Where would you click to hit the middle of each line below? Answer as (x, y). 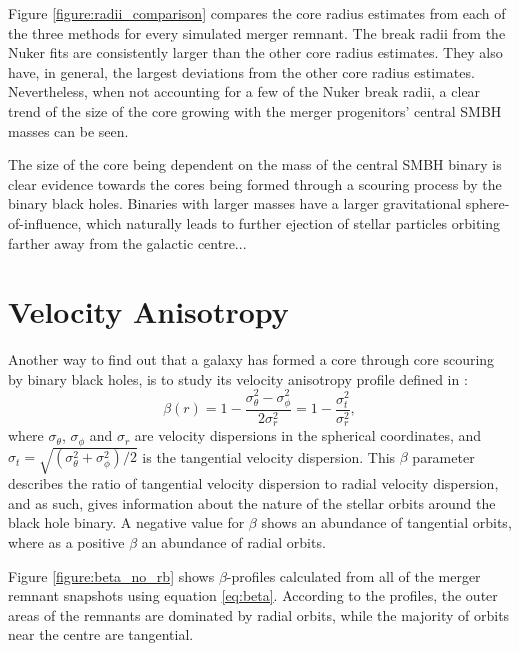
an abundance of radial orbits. (233, 541)
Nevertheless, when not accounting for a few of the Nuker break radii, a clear (244, 91)
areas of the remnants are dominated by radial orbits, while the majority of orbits (259, 614)
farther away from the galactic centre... (127, 242)
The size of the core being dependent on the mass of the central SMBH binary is (255, 164)
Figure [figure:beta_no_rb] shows (111, 575)
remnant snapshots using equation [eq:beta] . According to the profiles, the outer (253, 595)
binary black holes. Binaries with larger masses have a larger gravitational (235, 203)
